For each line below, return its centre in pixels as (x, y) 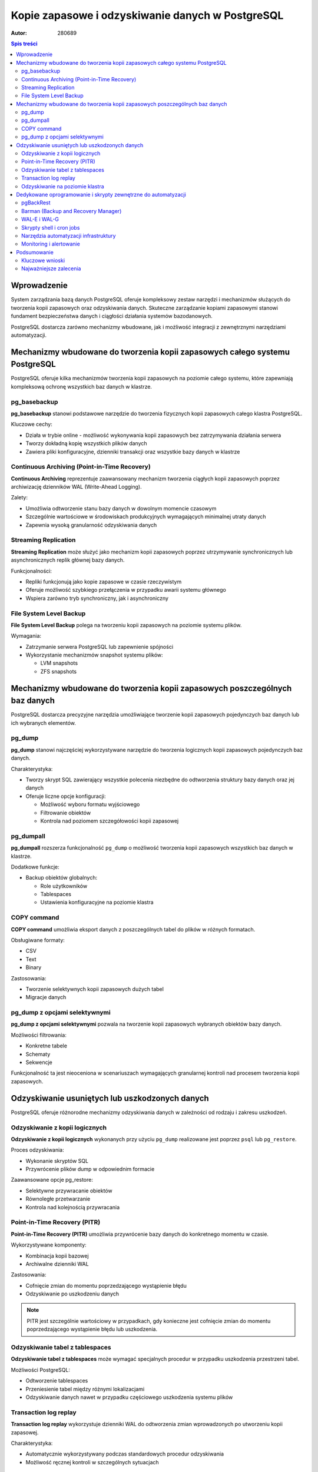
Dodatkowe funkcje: (35, 867)
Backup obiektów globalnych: (61, 878)
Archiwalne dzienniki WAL (57, 1264)
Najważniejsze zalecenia (51, 268)
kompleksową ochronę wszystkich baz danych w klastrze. (82, 386)
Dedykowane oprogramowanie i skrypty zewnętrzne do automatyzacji (101, 194)
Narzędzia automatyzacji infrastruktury (69, 236)
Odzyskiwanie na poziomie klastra (63, 186)
